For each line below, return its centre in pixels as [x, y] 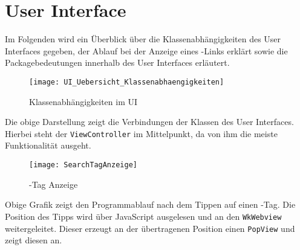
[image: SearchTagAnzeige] [83, 165]
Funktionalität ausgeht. [48, 145]
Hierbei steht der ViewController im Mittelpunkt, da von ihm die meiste [141, 133]
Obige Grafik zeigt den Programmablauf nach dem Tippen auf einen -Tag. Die [150, 204]
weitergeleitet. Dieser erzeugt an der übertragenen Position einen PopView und [150, 228]
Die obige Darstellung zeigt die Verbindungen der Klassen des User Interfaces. [149, 122]
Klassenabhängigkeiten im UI [83, 101]
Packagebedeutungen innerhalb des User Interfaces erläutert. [117, 62]
